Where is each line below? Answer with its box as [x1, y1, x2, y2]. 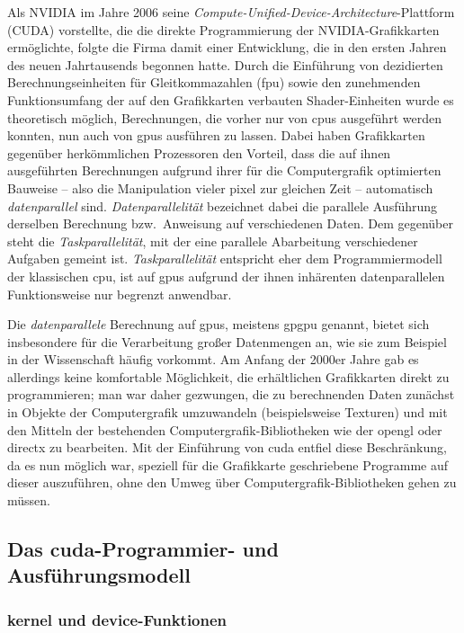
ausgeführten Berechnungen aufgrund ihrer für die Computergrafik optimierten [7, 161, 442, 180]
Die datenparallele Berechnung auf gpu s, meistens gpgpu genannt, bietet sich [7, 315, 430, 334]
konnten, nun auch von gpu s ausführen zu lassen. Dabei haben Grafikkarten [7, 126, 425, 145]
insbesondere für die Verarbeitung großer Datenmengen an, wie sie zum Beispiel [7, 332, 447, 351]
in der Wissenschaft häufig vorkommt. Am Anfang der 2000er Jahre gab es [7, 350, 419, 369]
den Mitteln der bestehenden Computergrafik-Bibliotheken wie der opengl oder [7, 420, 442, 439]
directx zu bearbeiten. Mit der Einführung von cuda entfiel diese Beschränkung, [7, 438, 447, 457]
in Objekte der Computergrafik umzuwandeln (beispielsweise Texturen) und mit [7, 403, 448, 422]
